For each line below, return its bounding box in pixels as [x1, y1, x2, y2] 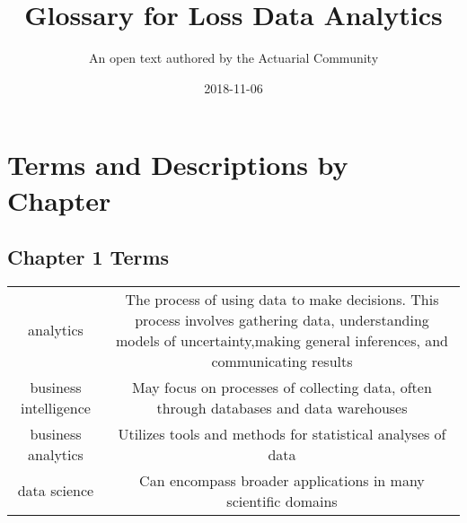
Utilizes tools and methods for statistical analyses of [118, 423, 446, 444]
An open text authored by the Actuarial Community [88, 48, 379, 67]
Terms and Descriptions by [7, 146, 348, 183]
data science [17, 480, 94, 501]
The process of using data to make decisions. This [125, 288, 439, 309]
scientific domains [226, 490, 338, 511]
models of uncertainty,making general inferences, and [115, 329, 449, 351]
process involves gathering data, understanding [135, 309, 429, 330]
